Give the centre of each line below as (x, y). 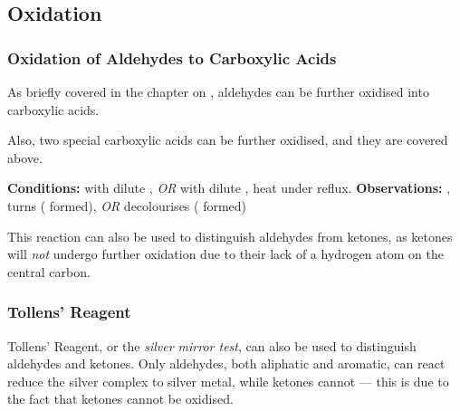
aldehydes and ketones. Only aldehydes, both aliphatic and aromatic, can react (226, 363)
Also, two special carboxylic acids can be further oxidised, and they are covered (228, 140)
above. (25, 157)
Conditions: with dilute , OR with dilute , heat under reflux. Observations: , (229, 188)
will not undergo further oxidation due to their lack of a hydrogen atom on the (225, 254)
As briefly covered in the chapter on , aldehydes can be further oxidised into (218, 91)
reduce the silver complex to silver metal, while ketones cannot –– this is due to (228, 381)
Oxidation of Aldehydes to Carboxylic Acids (172, 57)
